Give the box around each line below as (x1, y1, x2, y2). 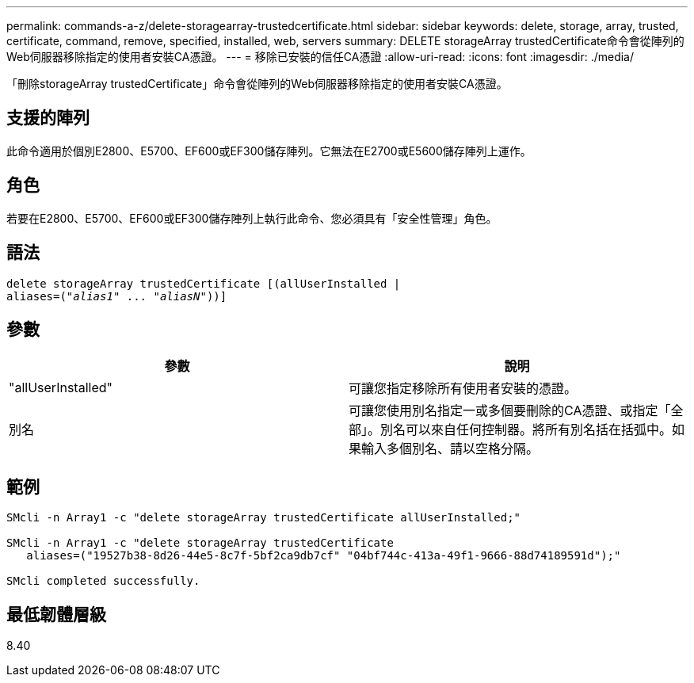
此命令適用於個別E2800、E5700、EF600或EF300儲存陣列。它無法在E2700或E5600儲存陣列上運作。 (6, 143, 532, 158)
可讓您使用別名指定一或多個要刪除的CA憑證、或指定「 (349, 403, 671, 419)
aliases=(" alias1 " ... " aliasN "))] (6, 289, 227, 303)
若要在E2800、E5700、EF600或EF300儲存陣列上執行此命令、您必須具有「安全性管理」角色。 (6, 211, 498, 225)
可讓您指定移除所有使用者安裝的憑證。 (349, 380, 578, 397)
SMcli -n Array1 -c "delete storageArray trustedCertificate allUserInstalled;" (6, 511, 521, 525)
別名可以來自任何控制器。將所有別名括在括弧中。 (380, 422, 673, 438)
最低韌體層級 (6, 604, 106, 624)
